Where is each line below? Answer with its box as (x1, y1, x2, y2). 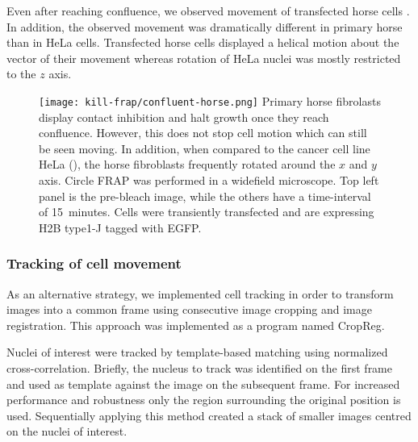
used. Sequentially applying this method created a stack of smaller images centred (6, 407, 412, 423)
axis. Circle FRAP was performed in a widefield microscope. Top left (39, 172, 379, 188)
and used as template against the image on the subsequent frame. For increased (6, 375, 400, 392)
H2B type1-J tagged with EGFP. (39, 219, 202, 236)
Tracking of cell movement (6, 253, 182, 273)
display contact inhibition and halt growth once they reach (39, 108, 329, 125)
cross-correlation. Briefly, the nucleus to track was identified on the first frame (6, 359, 393, 376)
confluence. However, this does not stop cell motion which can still (39, 124, 367, 141)
